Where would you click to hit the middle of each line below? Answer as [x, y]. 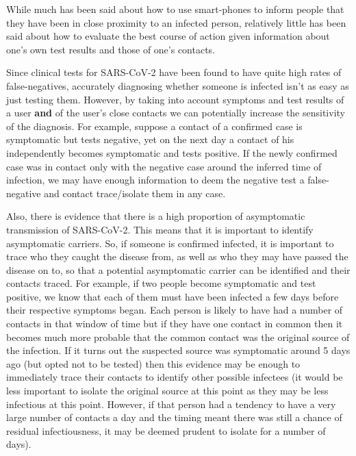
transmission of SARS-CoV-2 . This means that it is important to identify [160, 229]
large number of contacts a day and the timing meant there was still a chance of [174, 417]
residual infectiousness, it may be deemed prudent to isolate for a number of [166, 430]
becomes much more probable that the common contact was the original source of [178, 337]
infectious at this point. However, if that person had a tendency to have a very [171, 404]
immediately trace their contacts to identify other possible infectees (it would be [175, 377]
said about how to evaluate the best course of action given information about [168, 36]
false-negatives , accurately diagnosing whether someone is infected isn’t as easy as [178, 85]
